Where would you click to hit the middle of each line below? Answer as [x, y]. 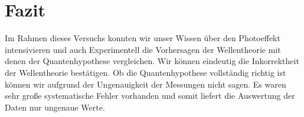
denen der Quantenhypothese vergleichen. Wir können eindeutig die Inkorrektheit [152, 61]
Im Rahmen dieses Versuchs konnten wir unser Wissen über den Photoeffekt [143, 38]
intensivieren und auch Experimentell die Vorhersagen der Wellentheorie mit [143, 49]
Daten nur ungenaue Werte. [55, 107]
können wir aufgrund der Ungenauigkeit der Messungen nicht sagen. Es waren [146, 84]
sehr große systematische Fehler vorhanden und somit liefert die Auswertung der [150, 96]
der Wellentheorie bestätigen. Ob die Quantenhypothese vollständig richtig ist [146, 72]
